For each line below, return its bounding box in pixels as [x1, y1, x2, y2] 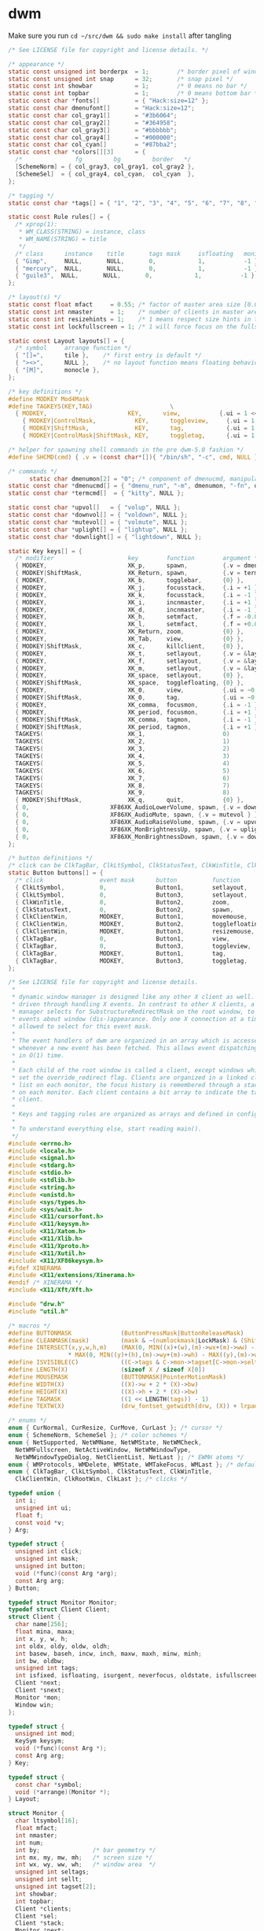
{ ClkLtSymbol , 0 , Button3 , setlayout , [15, 891, 247, 899]
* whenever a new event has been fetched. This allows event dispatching [11, 1045, 258, 1053]
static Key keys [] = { [8, 547, 82, 555]
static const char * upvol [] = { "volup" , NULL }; [8, 503, 181, 512]
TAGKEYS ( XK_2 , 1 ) [15, 737, 230, 745]
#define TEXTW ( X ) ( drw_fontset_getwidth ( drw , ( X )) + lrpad [8, 1402, 258, 1410]
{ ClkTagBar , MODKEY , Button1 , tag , [15, 949, 226, 957]
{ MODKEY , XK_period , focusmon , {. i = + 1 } [15, 708, 258, 716]
